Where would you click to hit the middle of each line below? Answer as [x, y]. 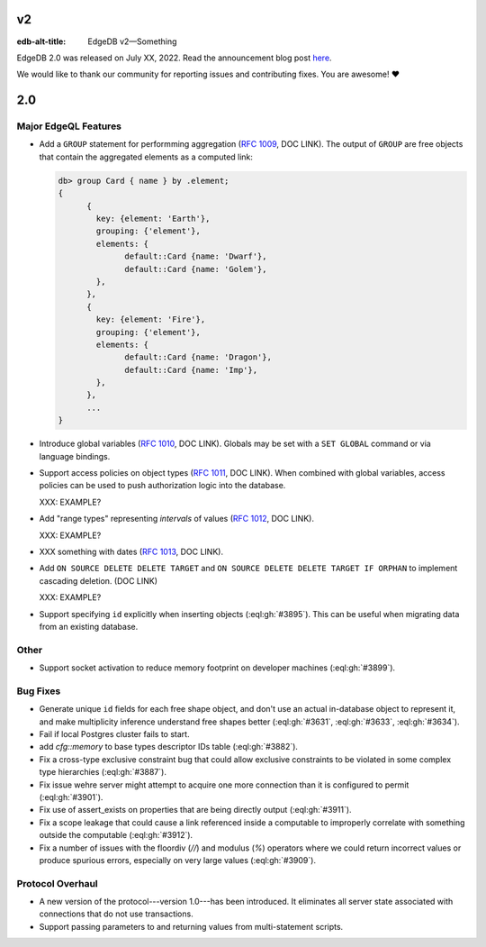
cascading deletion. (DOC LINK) [98, 580]
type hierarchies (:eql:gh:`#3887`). [103, 772]
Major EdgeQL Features [69, 126]
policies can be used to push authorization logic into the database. [162, 486]
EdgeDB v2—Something [132, 41]
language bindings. [75, 456]
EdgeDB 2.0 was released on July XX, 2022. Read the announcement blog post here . [174, 58]
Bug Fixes [39, 691]
